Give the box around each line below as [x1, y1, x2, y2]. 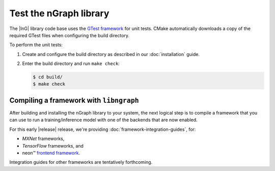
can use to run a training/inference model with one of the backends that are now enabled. [9, 117, 198, 123]
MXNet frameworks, [22, 135, 65, 142]
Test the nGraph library [9, 8, 109, 19]
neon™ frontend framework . [22, 150, 80, 156]
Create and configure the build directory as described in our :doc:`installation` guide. [22, 51, 200, 57]
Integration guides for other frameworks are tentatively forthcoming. [9, 159, 153, 165]
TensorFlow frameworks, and [22, 142, 84, 149]
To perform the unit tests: [9, 42, 63, 48]
